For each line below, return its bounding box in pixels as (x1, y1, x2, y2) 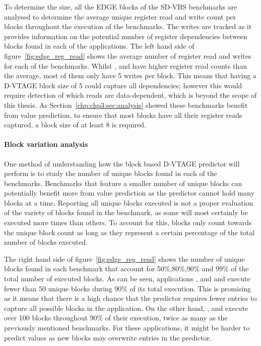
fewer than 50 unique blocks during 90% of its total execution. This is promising (4, 283, 251, 293)
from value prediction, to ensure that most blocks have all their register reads (4, 109, 242, 120)
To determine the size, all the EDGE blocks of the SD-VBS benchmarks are (4, 2, 237, 12)
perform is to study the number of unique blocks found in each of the (4, 168, 217, 179)
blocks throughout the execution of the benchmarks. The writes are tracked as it (4, 21, 252, 32)
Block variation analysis (4, 139, 88, 149)
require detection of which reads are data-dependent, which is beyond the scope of (4, 90, 257, 100)
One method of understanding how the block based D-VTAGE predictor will (4, 158, 240, 168)
